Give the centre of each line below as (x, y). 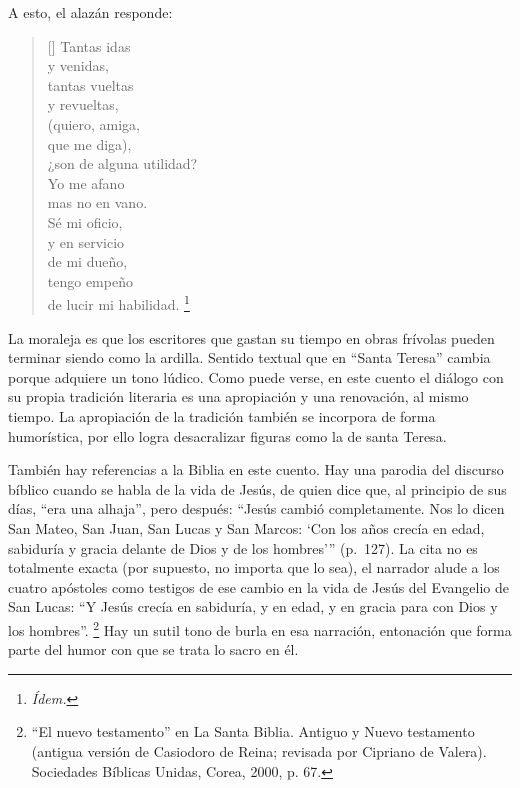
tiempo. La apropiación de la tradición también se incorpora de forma (222, 415)
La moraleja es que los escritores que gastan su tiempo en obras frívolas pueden (251, 337)
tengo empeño (90, 280)
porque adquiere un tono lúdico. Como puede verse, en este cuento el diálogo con (256, 376)
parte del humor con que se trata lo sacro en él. (153, 649)
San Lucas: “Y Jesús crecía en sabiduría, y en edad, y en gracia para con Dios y (253, 606)
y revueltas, (83, 104)
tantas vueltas (90, 84)
